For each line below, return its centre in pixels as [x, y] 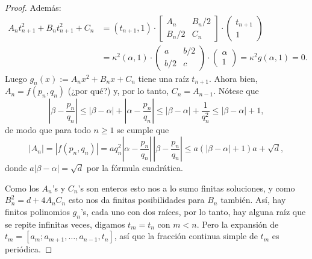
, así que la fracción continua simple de [186, 236]
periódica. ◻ [29, 249]
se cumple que [143, 130]
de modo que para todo [48, 130]
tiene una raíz [164, 78]
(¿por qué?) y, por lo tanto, [118, 91]
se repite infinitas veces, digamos [65, 224]
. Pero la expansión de [238, 224]
